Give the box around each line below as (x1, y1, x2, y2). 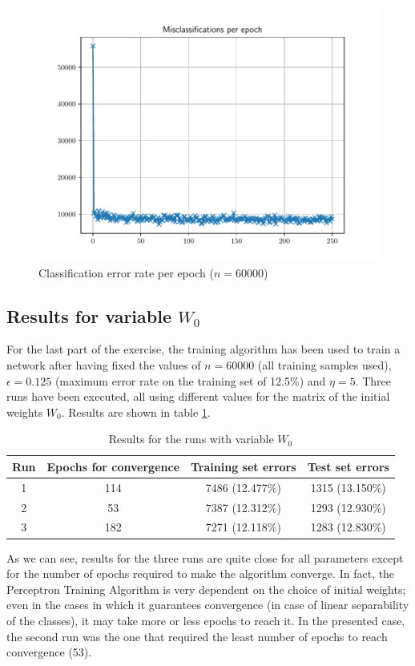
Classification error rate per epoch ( (38, 264, 214, 281)
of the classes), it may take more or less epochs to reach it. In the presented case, (6, 612, 405, 628)
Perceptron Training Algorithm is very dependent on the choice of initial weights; (6, 580, 406, 597)
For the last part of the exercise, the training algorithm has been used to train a (6, 341, 401, 357)
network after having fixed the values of (6, 356, 201, 373)
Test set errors (307, 458, 389, 474)
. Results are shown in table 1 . (61, 403, 211, 420)
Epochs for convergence (46, 458, 180, 474)
